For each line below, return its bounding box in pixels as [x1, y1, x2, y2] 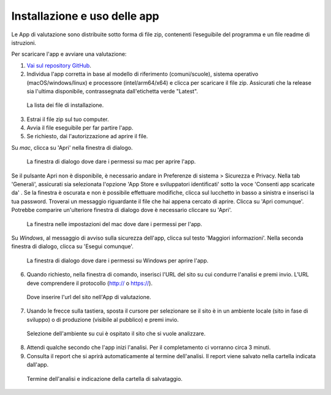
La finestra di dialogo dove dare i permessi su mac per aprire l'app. [26, 158, 196, 165]
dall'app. [26, 361, 49, 369]
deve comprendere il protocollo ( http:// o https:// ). [26, 280, 153, 287]
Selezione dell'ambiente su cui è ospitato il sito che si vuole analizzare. [26, 330, 206, 337]
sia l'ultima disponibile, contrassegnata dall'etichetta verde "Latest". [26, 87, 199, 95]
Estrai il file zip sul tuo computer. [26, 115, 109, 123]
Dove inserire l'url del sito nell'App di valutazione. [26, 293, 151, 300]
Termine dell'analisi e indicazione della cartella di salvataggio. [26, 375, 183, 382]
